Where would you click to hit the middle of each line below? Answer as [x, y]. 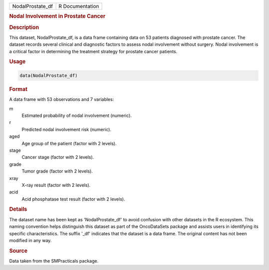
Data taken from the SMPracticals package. [54, 261]
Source [18, 251]
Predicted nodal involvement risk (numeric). [67, 129]
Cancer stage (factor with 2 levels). [58, 157]
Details [18, 209]
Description [24, 27]
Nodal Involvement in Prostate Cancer [57, 16]
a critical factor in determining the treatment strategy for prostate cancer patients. [93, 51]
